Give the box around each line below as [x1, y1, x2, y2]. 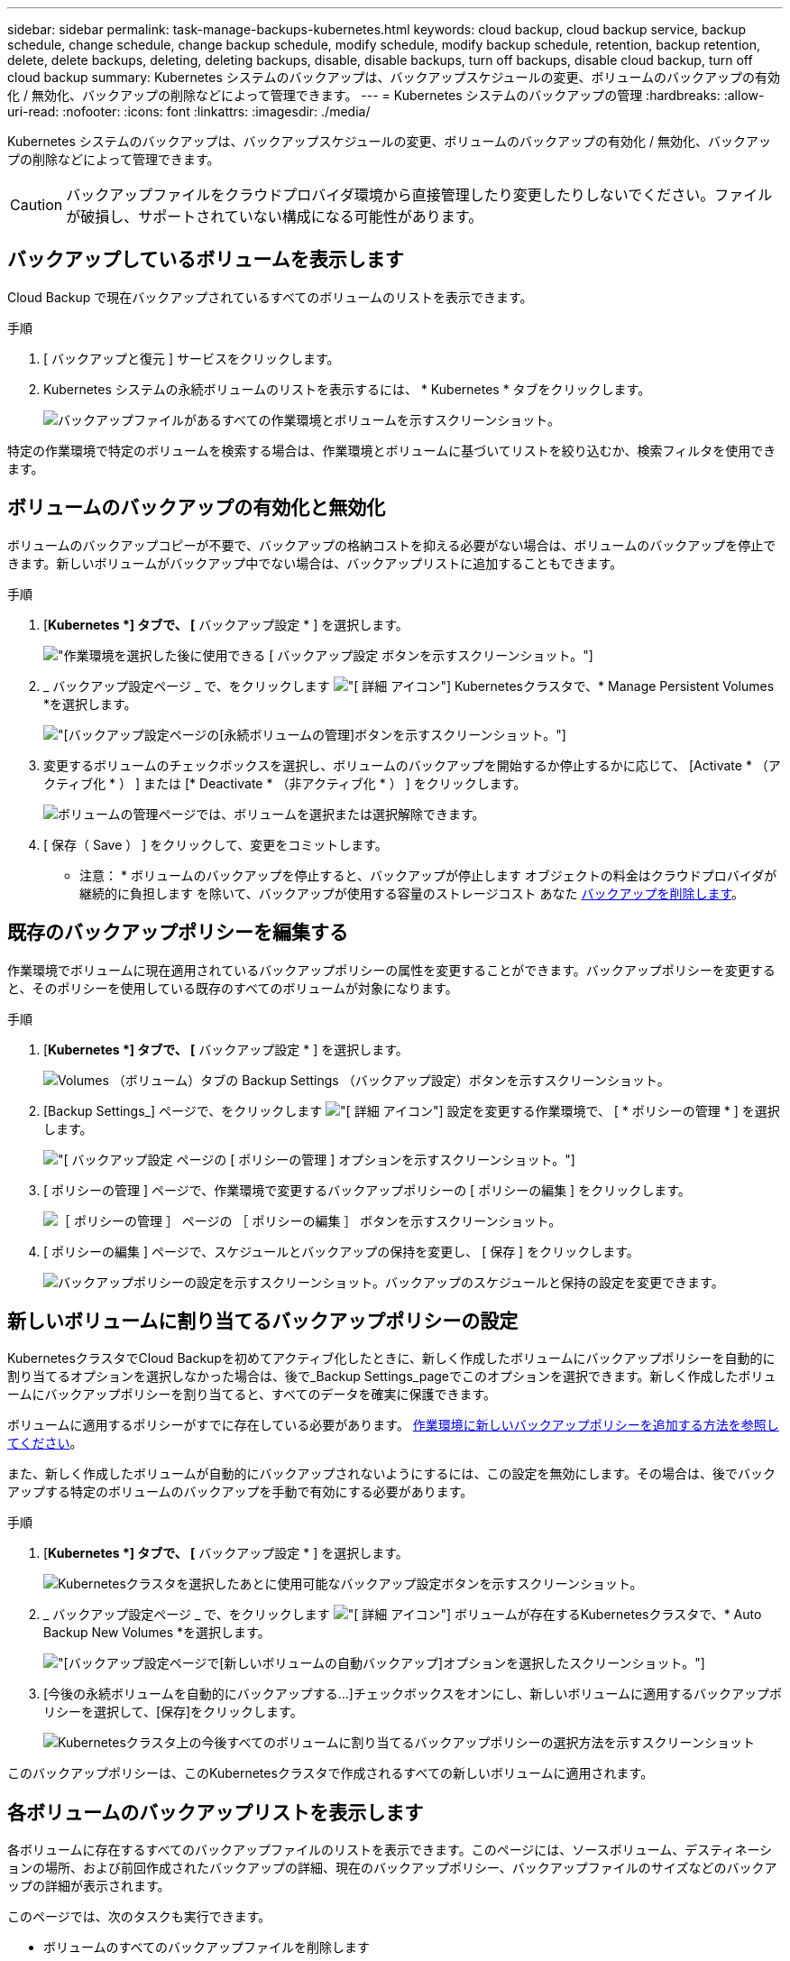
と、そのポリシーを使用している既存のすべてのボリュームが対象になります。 [7, 980, 458, 996]
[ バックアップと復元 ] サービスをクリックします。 [43, 350, 340, 366]
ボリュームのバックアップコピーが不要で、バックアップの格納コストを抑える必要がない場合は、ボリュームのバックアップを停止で [7, 537, 776, 553]
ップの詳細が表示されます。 [7, 1878, 170, 1894]
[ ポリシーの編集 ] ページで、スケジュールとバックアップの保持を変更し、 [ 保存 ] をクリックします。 [43, 1243, 639, 1259]
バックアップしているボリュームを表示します [7, 248, 404, 272]
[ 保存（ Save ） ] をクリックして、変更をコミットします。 [43, 836, 388, 852]
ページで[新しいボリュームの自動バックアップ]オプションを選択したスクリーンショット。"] [169, 1655, 705, 1671]
